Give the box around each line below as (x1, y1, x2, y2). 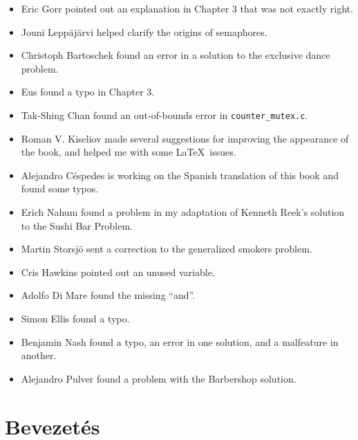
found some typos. (21, 181, 99, 196)
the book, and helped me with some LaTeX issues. (21, 145, 236, 159)
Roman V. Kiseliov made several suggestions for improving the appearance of (21, 131, 349, 145)
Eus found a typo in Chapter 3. (21, 84, 155, 99)
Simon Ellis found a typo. (21, 311, 130, 325)
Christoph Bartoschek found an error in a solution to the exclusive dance (21, 48, 330, 62)
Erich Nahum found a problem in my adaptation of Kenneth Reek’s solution (21, 205, 345, 219)
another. (21, 348, 57, 363)
